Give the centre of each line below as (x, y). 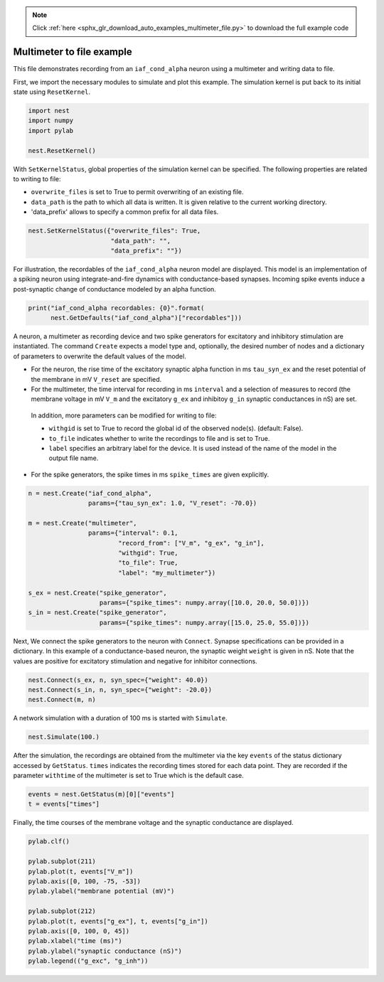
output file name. (74, 458)
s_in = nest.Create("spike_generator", (97, 613)
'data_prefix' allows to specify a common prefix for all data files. (125, 212)
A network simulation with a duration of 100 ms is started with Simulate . (120, 718)
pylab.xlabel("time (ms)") (75, 941)
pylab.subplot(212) (62, 911)
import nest (49, 111)
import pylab (51, 130)
